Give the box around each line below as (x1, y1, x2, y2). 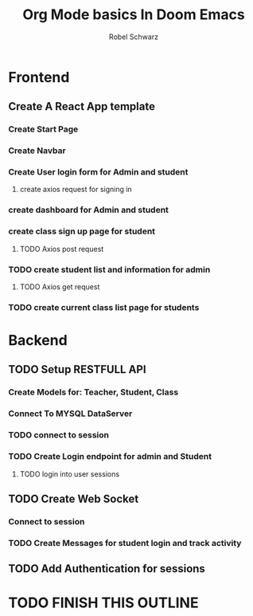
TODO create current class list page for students (8, 301, 200, 312)
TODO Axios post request (19, 244, 104, 253)
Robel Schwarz (108, 32, 159, 41)
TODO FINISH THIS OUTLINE (8, 594, 199, 612)
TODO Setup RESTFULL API (8, 363, 146, 376)
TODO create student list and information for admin (8, 264, 211, 275)
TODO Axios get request (19, 281, 100, 292)
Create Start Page (8, 124, 79, 135)
